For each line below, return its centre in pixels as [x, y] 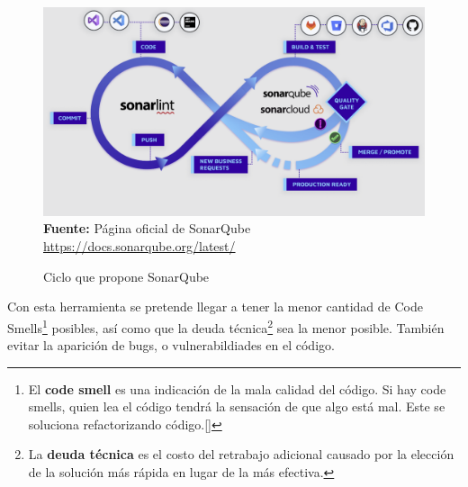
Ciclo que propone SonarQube [126, 276]
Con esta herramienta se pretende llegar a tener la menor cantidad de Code [215, 307]
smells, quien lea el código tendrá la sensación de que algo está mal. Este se [237, 406]
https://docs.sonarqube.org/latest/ [139, 246]
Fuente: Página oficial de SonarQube [147, 228]
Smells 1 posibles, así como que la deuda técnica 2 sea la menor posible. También [226, 326]
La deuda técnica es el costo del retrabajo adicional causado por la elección [241, 454]
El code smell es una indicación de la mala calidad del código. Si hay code [237, 388]
